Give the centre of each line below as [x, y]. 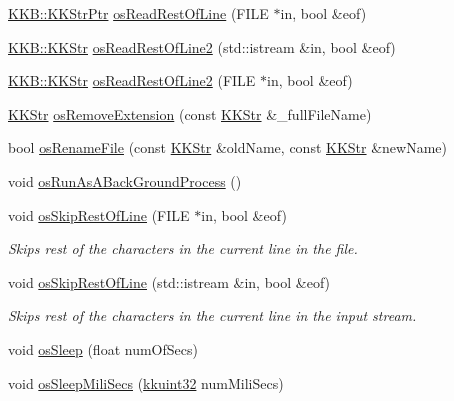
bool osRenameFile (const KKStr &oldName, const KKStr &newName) [228, 147]
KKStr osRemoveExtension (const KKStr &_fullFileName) [190, 113]
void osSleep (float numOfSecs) [103, 348]
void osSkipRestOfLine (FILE [99, 214]
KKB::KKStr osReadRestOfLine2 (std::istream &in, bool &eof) [202, 46]
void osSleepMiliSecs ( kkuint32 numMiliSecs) [146, 382]
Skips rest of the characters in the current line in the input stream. [212, 315]
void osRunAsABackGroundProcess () [125, 180]
